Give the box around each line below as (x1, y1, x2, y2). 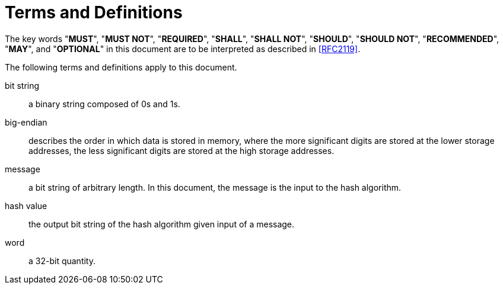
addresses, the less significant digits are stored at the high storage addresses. (28, 145, 335, 156)
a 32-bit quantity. (28, 255, 95, 266)
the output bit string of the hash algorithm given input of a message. (28, 219, 295, 229)
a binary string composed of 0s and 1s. (28, 98, 180, 109)
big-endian (5, 117, 47, 127)
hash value (5, 200, 47, 211)
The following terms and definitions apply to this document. (5, 62, 237, 72)
